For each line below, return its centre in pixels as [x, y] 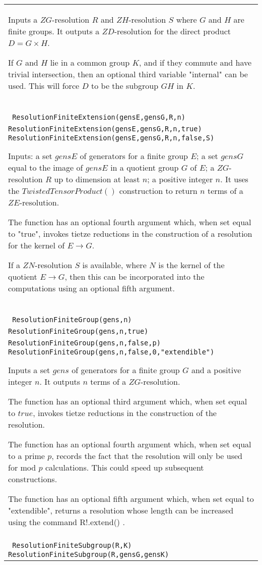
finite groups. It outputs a [54, 31]
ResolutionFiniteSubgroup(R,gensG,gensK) [89, 554]
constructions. [33, 479]
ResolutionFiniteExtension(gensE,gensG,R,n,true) [105, 129]
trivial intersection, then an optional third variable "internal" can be [128, 74]
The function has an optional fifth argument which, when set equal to [131, 499]
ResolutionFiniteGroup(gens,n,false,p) [84, 343]
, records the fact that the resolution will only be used [147, 456]
